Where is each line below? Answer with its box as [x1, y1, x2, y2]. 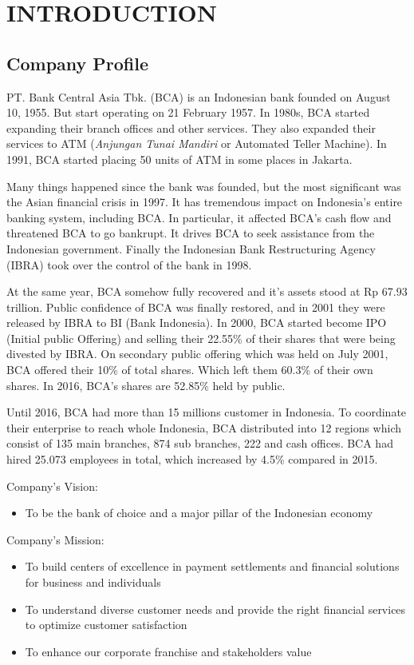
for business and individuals [25, 574, 161, 591]
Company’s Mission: [6, 531, 104, 548]
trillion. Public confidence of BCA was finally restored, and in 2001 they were [6, 298, 385, 315]
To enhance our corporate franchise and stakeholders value [25, 643, 312, 659]
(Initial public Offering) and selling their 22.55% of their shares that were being [6, 329, 396, 346]
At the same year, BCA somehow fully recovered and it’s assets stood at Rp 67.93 [6, 283, 408, 300]
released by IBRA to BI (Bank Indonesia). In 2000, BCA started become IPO [6, 314, 387, 331]
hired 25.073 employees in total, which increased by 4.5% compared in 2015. [6, 451, 378, 468]
